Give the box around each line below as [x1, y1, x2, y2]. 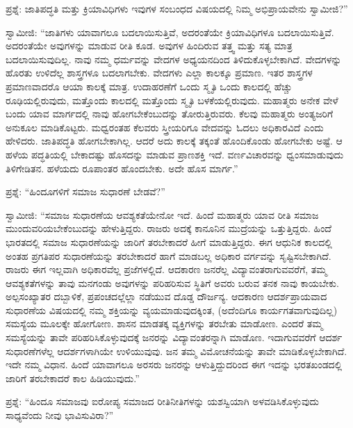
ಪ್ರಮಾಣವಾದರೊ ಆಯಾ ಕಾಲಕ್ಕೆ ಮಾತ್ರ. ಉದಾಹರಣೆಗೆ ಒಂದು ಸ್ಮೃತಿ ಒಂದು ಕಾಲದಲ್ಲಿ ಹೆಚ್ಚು [6, 79, 293, 93]
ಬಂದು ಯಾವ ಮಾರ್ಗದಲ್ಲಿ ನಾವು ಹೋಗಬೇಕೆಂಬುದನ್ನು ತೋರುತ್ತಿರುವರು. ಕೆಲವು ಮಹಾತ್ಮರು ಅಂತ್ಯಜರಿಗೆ [6, 106, 334, 121]
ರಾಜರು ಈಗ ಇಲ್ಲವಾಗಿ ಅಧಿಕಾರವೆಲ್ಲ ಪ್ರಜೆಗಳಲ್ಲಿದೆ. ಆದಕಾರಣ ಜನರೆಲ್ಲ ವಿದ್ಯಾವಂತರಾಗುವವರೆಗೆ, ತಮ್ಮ [6, 262, 327, 277]
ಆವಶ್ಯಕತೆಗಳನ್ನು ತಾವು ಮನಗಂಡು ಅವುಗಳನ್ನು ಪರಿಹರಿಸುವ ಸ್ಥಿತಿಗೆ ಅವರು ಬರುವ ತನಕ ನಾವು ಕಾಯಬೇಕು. [6, 275, 339, 290]
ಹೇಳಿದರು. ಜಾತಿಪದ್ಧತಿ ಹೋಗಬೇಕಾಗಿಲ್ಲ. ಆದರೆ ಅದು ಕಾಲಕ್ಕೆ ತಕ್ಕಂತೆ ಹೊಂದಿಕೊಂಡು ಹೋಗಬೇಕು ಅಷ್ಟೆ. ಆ [6, 133, 343, 148]
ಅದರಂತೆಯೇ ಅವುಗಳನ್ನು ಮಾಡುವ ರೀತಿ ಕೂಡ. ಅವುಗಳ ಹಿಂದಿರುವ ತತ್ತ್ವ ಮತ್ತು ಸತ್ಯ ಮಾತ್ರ [6, 38, 293, 53]
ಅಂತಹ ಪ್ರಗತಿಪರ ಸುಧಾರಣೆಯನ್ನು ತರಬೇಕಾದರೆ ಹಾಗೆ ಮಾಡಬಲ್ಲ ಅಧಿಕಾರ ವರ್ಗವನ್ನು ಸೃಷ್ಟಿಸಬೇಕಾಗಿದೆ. [6, 248, 331, 263]
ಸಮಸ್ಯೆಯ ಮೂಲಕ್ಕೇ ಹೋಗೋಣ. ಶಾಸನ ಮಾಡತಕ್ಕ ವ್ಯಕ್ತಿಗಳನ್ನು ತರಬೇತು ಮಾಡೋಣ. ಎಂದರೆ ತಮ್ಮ [6, 316, 323, 331]
